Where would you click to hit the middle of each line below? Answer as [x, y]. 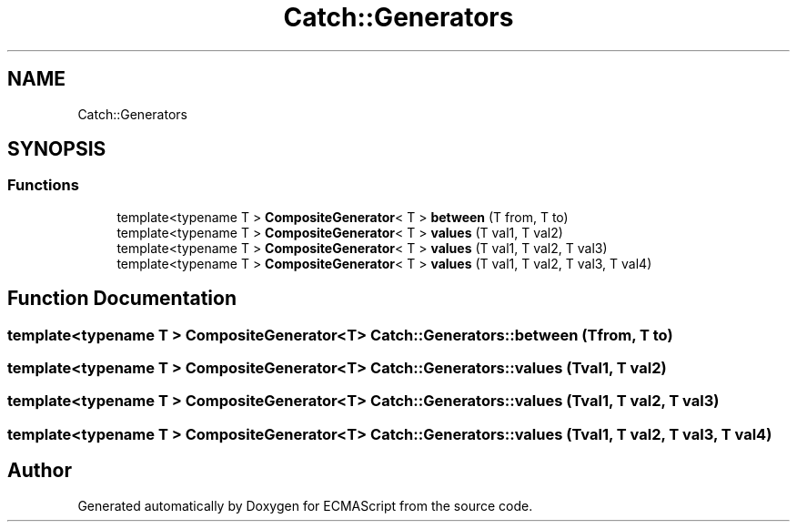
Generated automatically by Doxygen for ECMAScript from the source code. [305, 505]
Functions [43, 185]
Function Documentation [122, 299]
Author [40, 471]
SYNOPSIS [57, 149]
